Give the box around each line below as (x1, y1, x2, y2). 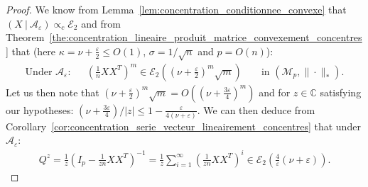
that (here (11, 43, 56, 58)
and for (259, 84, 291, 99)
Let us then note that (6, 84, 99, 99)
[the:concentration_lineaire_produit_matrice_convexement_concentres (49, 30, 362, 45)
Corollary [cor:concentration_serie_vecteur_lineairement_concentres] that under (6, 118, 361, 133)
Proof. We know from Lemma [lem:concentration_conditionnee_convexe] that (6, 2, 347, 16)
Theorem (6, 30, 45, 45)
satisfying (320, 84, 362, 99)
